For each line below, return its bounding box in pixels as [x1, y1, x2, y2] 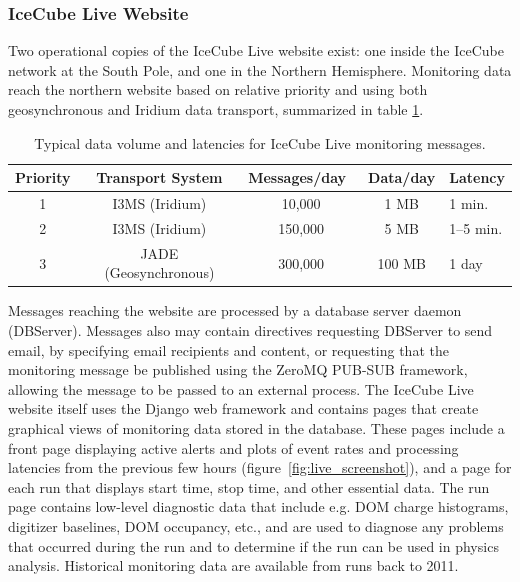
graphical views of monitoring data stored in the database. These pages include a [8, 417, 505, 438]
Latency [449, 167, 505, 188]
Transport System [96, 167, 223, 188]
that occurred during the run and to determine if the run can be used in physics [8, 535, 499, 556]
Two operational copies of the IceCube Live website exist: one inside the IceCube [8, 40, 504, 61]
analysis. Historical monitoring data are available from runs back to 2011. [8, 555, 459, 576]
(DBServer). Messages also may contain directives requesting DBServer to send [8, 320, 493, 340]
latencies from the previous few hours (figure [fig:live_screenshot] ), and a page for [8, 457, 512, 478]
